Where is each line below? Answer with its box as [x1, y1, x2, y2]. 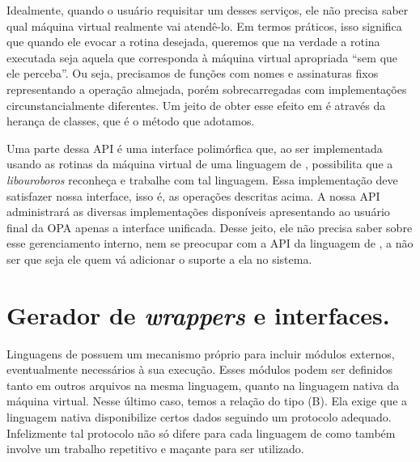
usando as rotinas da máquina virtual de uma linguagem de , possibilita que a [6, 155, 393, 172]
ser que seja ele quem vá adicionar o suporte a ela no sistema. [6, 250, 312, 267]
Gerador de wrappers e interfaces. [6, 298, 390, 332]
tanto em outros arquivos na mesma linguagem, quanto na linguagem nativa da [6, 376, 400, 393]
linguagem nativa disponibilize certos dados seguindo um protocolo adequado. [6, 409, 392, 425]
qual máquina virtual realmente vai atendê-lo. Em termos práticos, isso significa [6, 17, 402, 34]
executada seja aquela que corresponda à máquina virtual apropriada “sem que [6, 49, 398, 66]
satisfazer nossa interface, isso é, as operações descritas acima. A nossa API [6, 187, 380, 204]
